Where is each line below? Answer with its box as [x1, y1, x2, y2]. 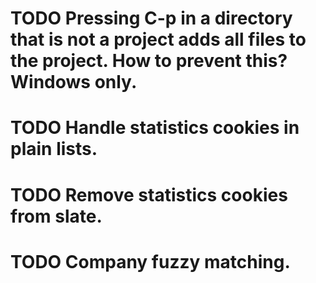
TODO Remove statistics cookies [10, 183, 288, 206]
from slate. [10, 205, 103, 227]
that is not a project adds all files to [10, 28, 307, 51]
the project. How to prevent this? [10, 50, 288, 72]
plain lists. [10, 138, 98, 161]
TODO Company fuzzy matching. [10, 250, 291, 273]
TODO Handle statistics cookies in [10, 117, 300, 139]
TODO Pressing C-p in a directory [10, 7, 293, 30]
